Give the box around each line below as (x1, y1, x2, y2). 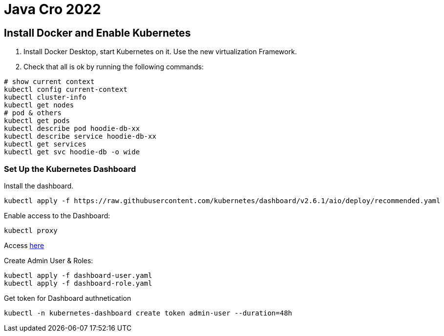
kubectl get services (4, 140, 86, 148)
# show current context (4, 78, 95, 86)
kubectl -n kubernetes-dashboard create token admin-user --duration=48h (4, 309, 293, 317)
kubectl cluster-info (4, 93, 86, 102)
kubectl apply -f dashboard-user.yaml (4, 271, 152, 279)
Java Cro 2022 (4, 1, 101, 18)
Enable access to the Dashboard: (4, 211, 110, 220)
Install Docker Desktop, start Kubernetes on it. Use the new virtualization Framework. (23, 47, 297, 56)
